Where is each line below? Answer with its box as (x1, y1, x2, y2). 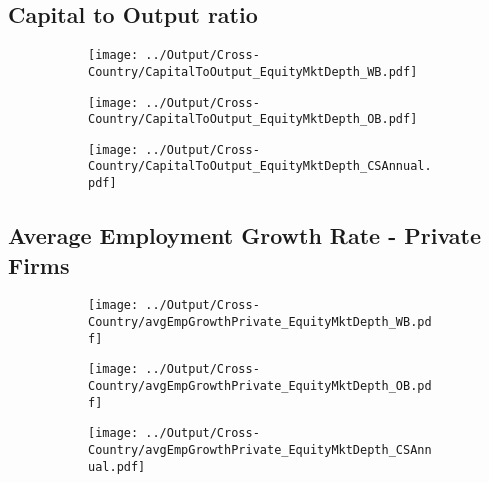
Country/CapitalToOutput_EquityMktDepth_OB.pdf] (88, 112, 418, 127)
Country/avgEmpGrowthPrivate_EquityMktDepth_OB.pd (88, 379, 432, 394)
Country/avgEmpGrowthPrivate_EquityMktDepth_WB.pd (88, 315, 432, 330)
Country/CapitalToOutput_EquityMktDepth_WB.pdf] (88, 64, 418, 79)
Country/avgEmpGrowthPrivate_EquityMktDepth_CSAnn (88, 442, 432, 457)
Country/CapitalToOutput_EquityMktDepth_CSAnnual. (88, 159, 432, 174)
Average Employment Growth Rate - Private (8, 220, 482, 251)
